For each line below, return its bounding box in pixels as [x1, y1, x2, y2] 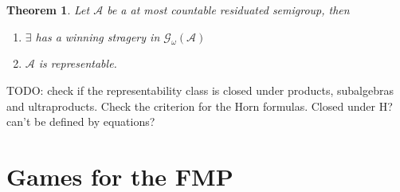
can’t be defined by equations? [6, 113, 155, 130]
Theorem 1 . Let [6, 2, 90, 18]
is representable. [38, 55, 117, 72]
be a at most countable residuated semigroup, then [107, 2, 350, 18]
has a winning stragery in [35, 28, 160, 45]
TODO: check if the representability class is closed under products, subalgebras [6, 81, 394, 98]
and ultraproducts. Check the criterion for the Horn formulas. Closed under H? [6, 97, 393, 114]
